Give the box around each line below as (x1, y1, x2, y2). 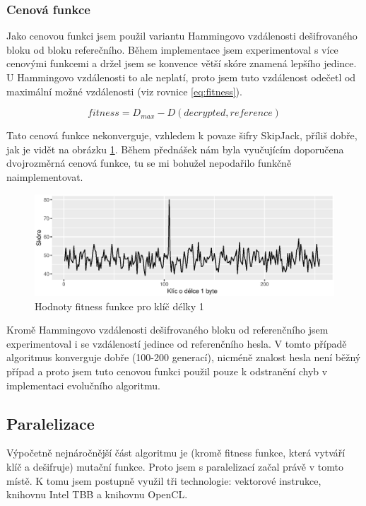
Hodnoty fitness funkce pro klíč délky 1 (35, 298, 204, 313)
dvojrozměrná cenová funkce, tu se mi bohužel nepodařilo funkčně (6, 155, 292, 170)
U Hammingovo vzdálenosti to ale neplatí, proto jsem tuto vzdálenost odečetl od (6, 70, 356, 84)
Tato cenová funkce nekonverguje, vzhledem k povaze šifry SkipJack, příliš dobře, (6, 128, 358, 143)
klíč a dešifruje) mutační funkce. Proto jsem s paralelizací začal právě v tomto (6, 459, 343, 474)
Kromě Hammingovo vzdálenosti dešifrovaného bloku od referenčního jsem (6, 322, 329, 337)
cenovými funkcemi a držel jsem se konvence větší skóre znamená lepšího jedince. (6, 56, 357, 71)
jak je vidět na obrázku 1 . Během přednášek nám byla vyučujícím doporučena (6, 141, 344, 156)
